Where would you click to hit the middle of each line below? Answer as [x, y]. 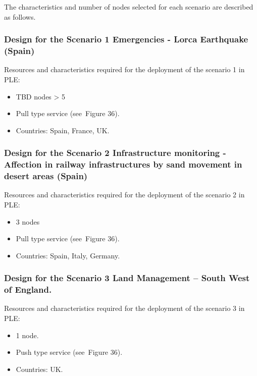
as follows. [20, 16]
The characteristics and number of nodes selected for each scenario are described [129, 7]
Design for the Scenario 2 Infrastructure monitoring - [115, 153]
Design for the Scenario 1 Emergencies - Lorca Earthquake [126, 39]
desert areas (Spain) [46, 176]
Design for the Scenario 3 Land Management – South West [127, 278]
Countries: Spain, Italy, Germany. [68, 255]
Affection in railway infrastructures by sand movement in [123, 164]
